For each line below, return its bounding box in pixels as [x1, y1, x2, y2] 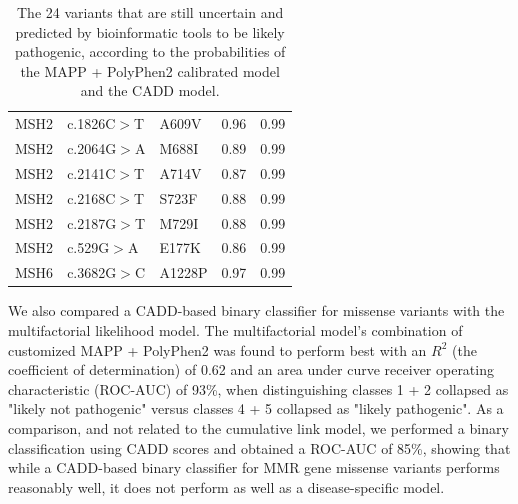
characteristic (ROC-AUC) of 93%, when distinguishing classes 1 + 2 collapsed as [8, 378, 509, 399]
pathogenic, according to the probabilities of [14, 41, 286, 62]
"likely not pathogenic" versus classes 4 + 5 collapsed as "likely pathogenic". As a [8, 398, 504, 419]
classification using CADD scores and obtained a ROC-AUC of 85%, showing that [8, 437, 511, 458]
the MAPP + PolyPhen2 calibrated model [20, 60, 280, 81]
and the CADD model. [80, 80, 220, 101]
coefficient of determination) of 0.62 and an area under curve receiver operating [8, 359, 494, 380]
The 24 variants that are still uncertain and [16, 2, 284, 22]
